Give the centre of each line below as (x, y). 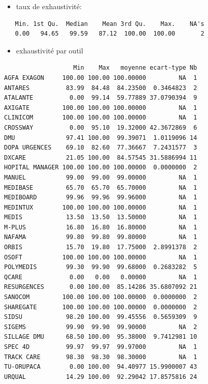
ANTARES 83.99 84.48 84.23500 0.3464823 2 (101, 88)
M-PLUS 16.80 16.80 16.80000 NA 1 (101, 227)
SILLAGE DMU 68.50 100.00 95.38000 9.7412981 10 (101, 337)
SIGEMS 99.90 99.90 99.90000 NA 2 (101, 327)
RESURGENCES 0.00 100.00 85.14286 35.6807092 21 (101, 287)
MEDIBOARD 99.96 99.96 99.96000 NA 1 (101, 198)
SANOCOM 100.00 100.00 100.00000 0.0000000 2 (101, 297)
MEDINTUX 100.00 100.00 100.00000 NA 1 (101, 207)
